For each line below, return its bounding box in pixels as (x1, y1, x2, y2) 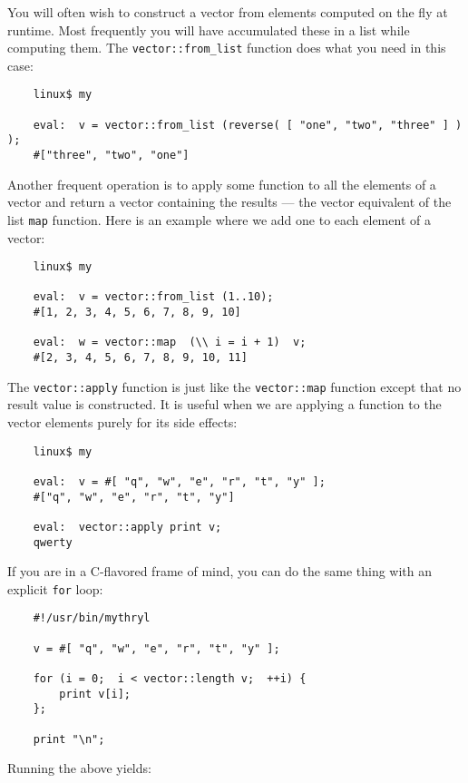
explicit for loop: (7, 579, 103, 598)
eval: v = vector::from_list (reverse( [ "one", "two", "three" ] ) (33, 118, 463, 132)
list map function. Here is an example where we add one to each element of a (7, 210, 431, 229)
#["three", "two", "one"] (33, 149, 190, 162)
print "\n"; (33, 732, 105, 746)
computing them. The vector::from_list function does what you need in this (7, 38, 446, 57)
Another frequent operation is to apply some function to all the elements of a (7, 174, 436, 193)
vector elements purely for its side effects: (7, 413, 238, 431)
